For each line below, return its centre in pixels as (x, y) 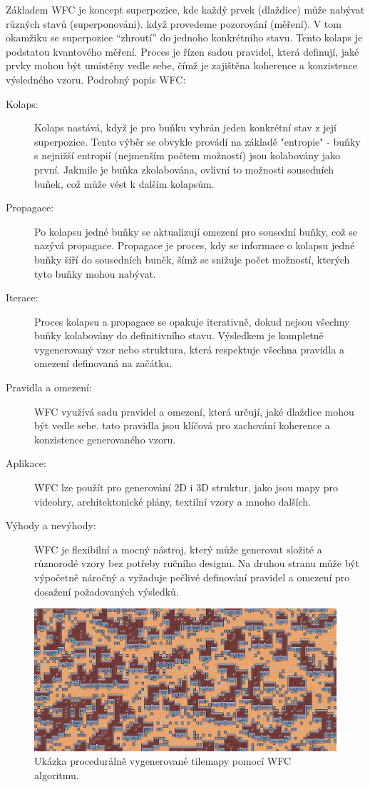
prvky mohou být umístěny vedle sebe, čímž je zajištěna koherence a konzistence (182, 65)
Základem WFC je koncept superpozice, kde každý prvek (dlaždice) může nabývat (185, 9)
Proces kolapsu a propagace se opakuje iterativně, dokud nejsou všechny (192, 321)
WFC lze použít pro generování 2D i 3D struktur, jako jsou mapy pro (186, 487)
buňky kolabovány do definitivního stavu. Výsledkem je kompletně (179, 335)
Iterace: (22, 297)
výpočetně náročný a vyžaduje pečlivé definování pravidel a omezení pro (192, 577)
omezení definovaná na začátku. (103, 363)
